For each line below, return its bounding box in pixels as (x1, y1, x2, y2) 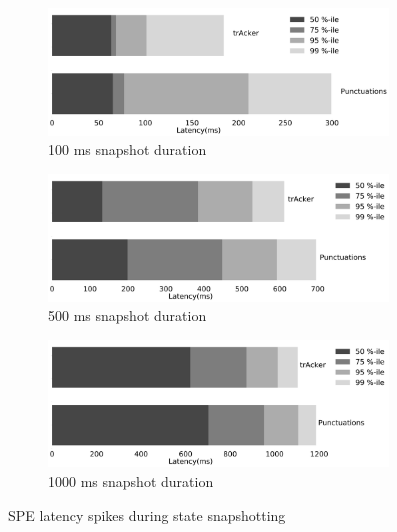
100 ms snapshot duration (48, 139, 207, 160)
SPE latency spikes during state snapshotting (8, 504, 286, 525)
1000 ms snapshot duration (48, 471, 214, 492)
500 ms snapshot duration (48, 305, 207, 326)
